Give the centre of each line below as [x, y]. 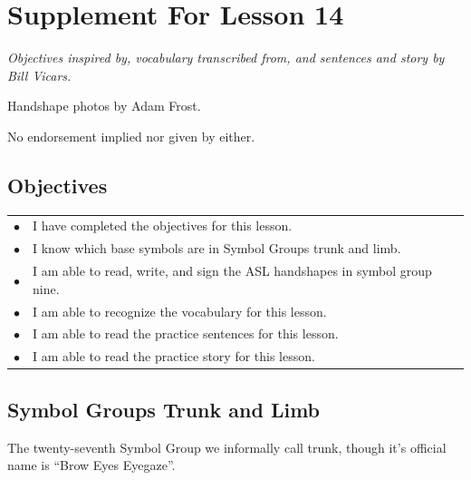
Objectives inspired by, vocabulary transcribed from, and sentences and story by [226, 58]
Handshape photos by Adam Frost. [104, 106]
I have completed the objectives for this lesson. [163, 225]
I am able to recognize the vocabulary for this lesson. [180, 311]
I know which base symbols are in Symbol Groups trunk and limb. [217, 248]
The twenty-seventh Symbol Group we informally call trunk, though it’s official [227, 447]
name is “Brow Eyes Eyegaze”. [91, 465]
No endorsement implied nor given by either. [131, 136]
